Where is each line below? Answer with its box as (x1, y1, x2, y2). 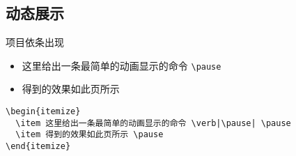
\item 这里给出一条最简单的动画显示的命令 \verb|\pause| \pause (15, 118, 291, 128)
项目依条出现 (6, 35, 64, 49)
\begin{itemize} (6, 107, 81, 117)
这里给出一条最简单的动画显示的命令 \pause (22, 58, 221, 72)
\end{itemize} (6, 141, 71, 152)
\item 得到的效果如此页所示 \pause (15, 130, 164, 140)
